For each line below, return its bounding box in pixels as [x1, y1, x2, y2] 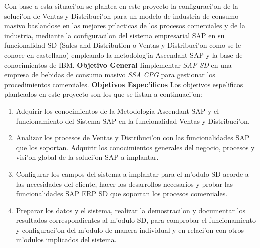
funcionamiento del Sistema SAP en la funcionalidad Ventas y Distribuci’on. [16, 115, 250, 126]
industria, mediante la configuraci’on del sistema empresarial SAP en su [4, 30, 225, 40]
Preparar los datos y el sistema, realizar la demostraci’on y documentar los [16, 205, 246, 215]
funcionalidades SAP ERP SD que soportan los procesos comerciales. [16, 188, 228, 199]
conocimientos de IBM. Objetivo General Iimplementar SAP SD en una [4, 59, 232, 70]
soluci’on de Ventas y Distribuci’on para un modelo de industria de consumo [4, 10, 239, 21]
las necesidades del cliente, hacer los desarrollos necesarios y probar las [16, 178, 233, 189]
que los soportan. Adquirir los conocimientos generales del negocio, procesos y [16, 142, 255, 152]
